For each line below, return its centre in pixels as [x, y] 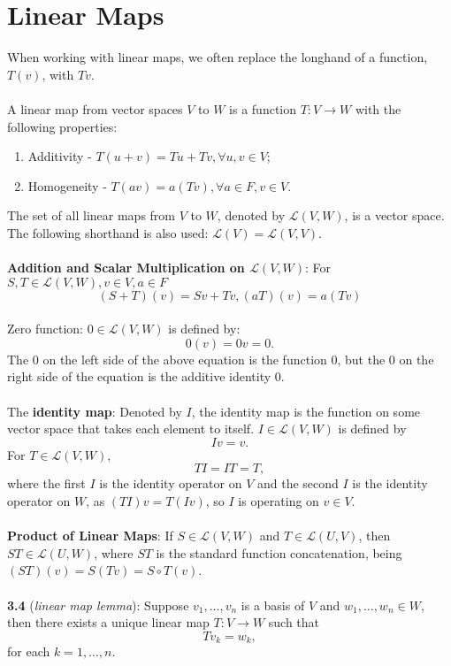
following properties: [62, 126]
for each [29, 651]
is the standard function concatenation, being [279, 552]
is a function [263, 108]
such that [294, 622]
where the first [46, 483]
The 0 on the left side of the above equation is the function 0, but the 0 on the [221, 359]
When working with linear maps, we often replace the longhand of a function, [218, 57]
